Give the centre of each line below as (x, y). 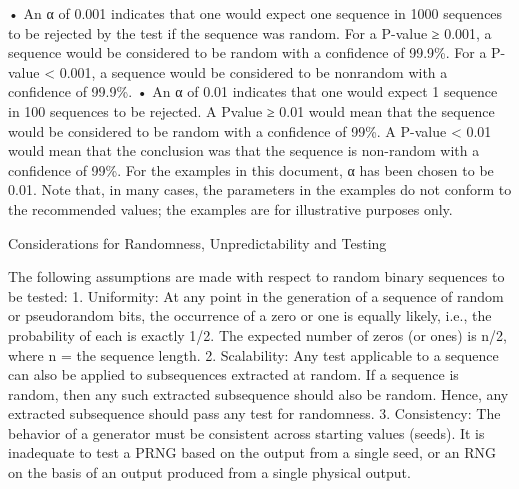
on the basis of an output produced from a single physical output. (209, 472)
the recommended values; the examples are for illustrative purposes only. (230, 208)
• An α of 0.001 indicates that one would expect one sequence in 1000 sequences (255, 13)
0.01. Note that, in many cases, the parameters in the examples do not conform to (260, 189)
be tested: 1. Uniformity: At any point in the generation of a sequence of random (256, 295)
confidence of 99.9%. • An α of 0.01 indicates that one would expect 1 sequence (253, 91)
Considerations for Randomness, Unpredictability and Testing (197, 242)
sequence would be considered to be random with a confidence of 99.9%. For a (247, 52)
